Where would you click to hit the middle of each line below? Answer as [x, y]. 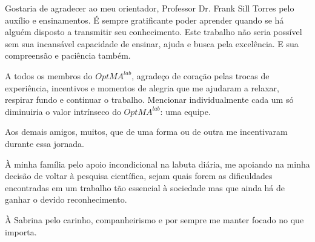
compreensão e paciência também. [68, 55]
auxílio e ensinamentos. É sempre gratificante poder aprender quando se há [144, 20]
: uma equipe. [185, 111]
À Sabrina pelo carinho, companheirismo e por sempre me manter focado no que [154, 219]
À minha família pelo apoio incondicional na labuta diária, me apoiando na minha [157, 164]
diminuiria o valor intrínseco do [63, 111]
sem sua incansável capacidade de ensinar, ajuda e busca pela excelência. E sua [152, 43]
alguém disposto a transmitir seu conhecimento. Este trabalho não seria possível [154, 32]
